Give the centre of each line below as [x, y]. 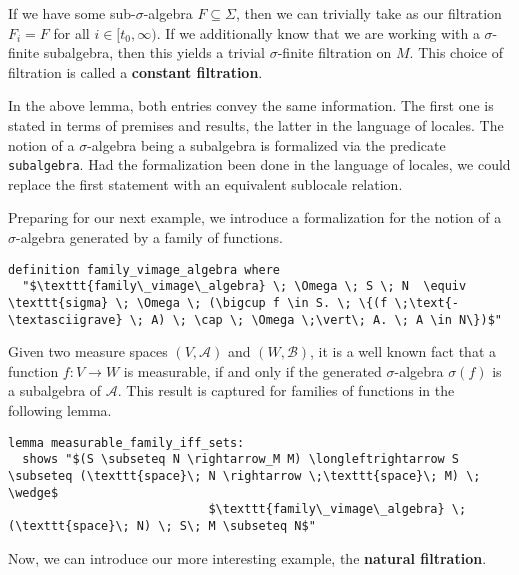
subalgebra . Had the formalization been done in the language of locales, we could [259, 164]
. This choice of [456, 52]
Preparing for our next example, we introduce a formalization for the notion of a [255, 217]
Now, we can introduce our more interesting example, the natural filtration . [247, 557]
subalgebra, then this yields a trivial [154, 52]
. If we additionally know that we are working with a [318, 32]
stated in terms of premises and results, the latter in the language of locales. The [256, 124]
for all [71, 32]
